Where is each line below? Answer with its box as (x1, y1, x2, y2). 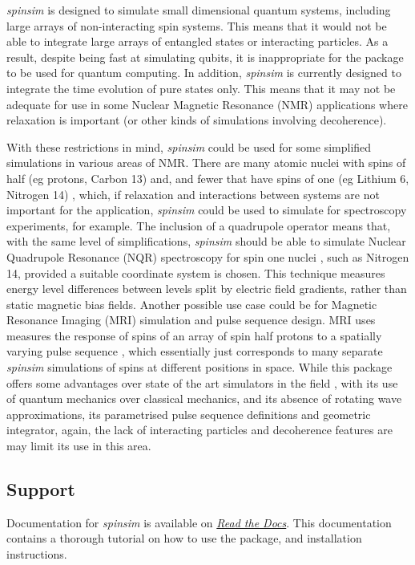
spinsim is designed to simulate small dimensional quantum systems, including (6, 2, 391, 18)
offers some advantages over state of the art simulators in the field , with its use (6, 374, 398, 391)
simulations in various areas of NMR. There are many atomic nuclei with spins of (6, 154, 406, 171)
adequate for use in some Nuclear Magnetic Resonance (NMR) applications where (6, 96, 408, 112)
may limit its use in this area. (6, 437, 151, 454)
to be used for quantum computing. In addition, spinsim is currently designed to (6, 64, 401, 81)
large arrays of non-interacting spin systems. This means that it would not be (6, 17, 387, 34)
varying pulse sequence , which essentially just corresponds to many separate (6, 343, 383, 360)
